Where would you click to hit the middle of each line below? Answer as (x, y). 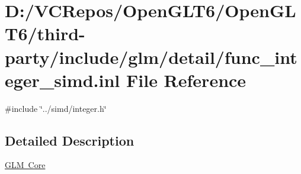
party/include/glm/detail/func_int (151, 57)
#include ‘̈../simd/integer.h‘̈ (56, 108)
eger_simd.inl (63, 80)
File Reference (186, 80)
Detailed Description (70, 140)
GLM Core (25, 165)
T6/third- (45, 33)
